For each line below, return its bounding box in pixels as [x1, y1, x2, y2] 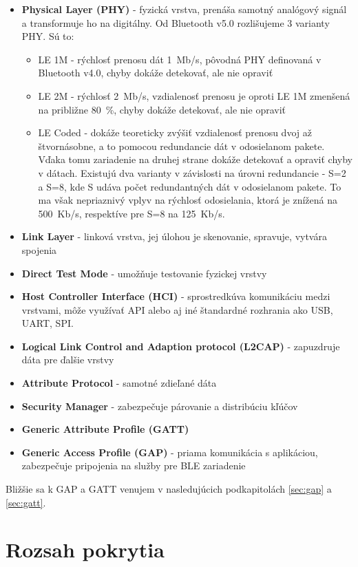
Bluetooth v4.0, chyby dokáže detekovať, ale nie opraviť [38, 65, 273, 80]
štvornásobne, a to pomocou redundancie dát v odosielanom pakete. [38, 138, 325, 153]
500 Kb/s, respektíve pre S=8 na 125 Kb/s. [38, 206, 225, 220]
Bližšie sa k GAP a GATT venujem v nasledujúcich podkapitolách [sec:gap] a [6, 482, 332, 496]
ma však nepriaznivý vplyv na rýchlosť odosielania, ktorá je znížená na [38, 193, 337, 207]
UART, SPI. [21, 316, 74, 330]
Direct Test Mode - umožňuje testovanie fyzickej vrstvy [21, 266, 267, 280]
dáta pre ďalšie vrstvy [21, 352, 114, 367]
